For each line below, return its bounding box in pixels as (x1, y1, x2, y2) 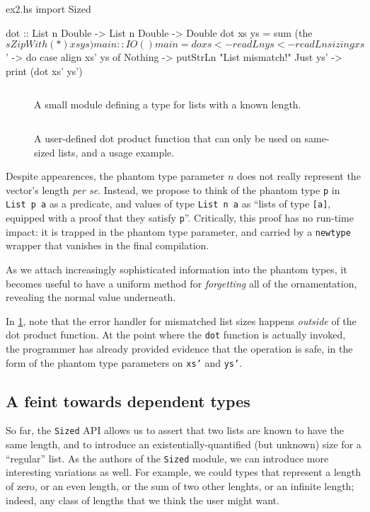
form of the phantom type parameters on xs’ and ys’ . (6, 355, 243, 370)
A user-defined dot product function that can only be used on (34, 130, 301, 145)
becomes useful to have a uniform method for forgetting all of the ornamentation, (6, 275, 357, 290)
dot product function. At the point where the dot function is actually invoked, (6, 327, 346, 342)
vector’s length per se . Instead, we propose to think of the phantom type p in (6, 182, 340, 197)
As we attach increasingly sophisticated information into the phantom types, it (6, 261, 347, 276)
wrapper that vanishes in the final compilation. (6, 238, 209, 253)
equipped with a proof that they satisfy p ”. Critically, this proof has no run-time (6, 210, 354, 225)
